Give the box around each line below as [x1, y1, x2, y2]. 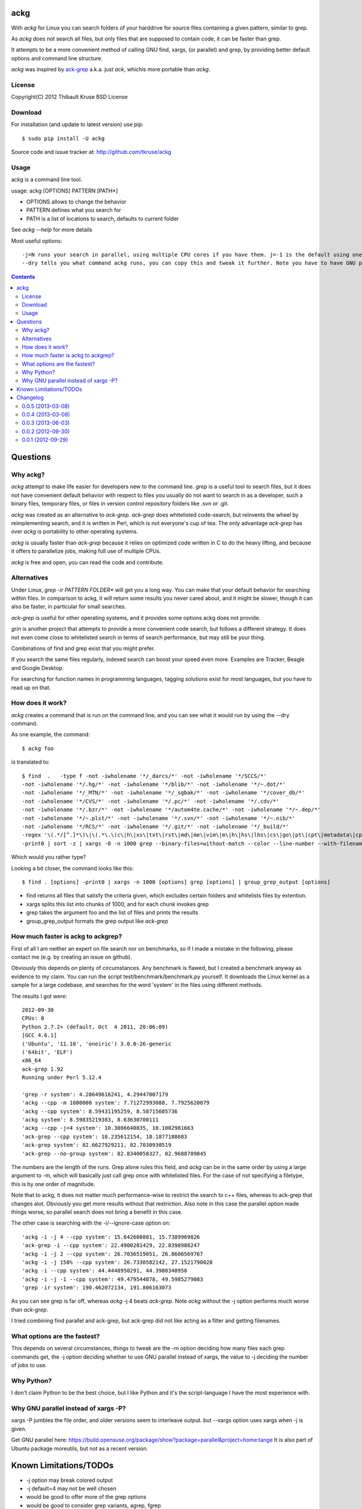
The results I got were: [11, 992, 68, 1000]
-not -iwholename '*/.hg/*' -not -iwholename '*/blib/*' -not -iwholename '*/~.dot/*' [22, 781, 286, 788]
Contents [11, 273, 36, 280]
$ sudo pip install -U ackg [22, 135, 105, 142]
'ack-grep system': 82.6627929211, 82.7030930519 [22, 1141, 172, 1149]
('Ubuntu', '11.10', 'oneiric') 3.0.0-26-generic [22, 1040, 172, 1047]
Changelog [16, 394, 44, 401]
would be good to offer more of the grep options [26, 1493, 147, 1501]
